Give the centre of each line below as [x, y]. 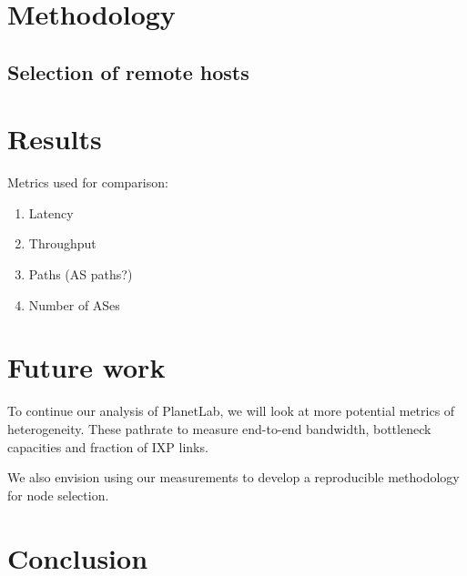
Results [55, 139]
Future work [86, 367]
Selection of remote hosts [128, 71]
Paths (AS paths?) [81, 274]
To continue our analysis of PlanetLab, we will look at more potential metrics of [231, 411]
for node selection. [58, 495]
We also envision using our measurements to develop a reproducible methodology [233, 477]
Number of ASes [74, 304]
